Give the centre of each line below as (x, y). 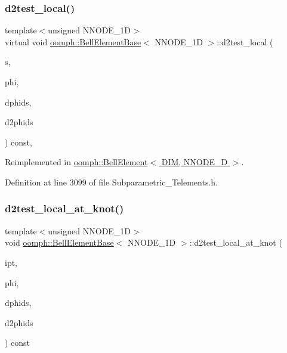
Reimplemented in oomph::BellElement (76, 162)
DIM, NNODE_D (195, 162)
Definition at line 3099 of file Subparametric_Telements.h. (111, 182)
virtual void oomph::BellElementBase (73, 41)
